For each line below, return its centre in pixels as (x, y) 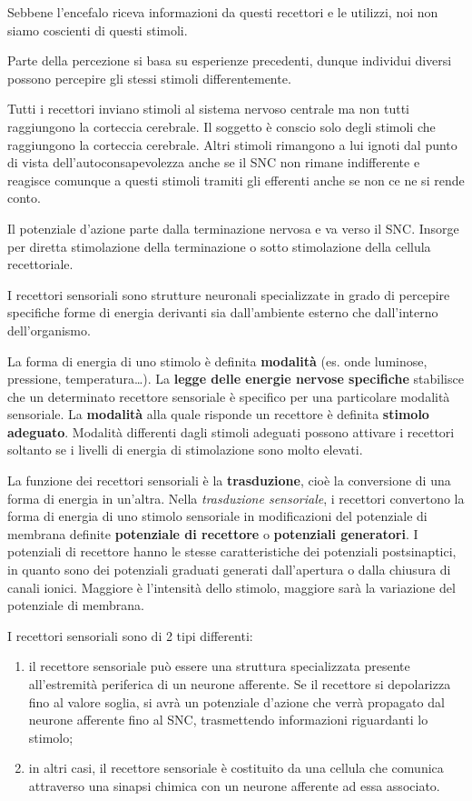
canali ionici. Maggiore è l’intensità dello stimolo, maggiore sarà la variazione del (231, 587)
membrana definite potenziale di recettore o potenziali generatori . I (213, 533)
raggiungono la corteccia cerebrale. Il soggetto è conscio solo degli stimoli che (221, 126)
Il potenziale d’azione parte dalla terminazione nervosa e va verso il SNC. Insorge (233, 228)
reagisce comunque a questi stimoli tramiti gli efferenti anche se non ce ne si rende (236, 180)
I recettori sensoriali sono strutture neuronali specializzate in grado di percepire (229, 294)
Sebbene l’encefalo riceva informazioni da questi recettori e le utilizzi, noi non (223, 12)
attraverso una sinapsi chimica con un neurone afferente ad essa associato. (234, 785)
